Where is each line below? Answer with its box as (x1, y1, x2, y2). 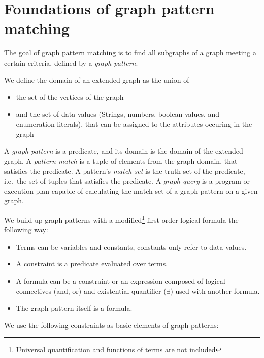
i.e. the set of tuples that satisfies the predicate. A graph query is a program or (4, 175, 250, 186)
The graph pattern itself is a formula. (16, 303, 133, 313)
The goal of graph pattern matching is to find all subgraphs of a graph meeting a (4, 47, 257, 58)
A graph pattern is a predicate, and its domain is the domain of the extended (4, 145, 243, 156)
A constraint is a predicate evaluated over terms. (16, 258, 168, 269)
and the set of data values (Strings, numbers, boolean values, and (16, 108, 220, 119)
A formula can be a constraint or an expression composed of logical (16, 276, 225, 286)
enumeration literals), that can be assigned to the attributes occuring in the (16, 118, 252, 129)
